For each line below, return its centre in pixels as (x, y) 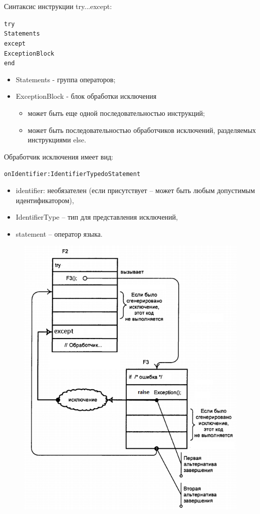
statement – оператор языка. (59, 233)
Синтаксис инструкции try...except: (58, 6)
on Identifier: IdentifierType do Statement (72, 174)
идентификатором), (45, 200)
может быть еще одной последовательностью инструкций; (116, 113)
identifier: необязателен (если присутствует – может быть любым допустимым (135, 190)
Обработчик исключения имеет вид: (59, 156)
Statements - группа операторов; (66, 79)
